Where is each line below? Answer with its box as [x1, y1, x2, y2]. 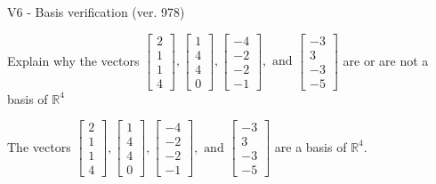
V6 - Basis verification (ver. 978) [7, 3, 185, 20]
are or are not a [343, 51, 429, 69]
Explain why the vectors [7, 51, 140, 69]
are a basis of [274, 137, 347, 156]
